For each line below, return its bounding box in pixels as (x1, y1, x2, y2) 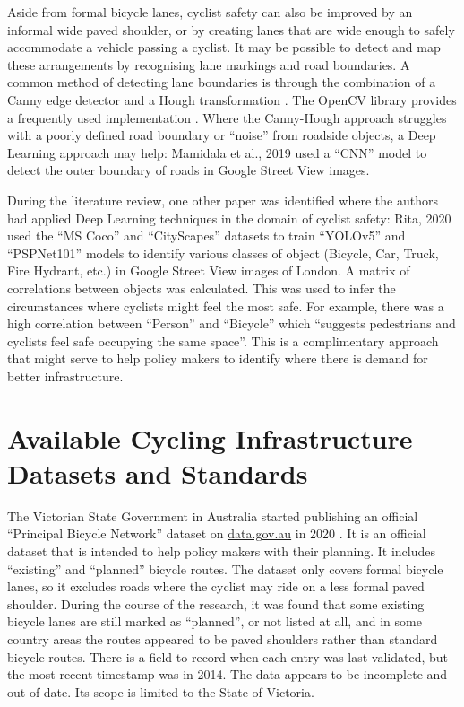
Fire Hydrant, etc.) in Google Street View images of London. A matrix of (7, 261, 410, 280)
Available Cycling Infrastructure (7, 419, 413, 456)
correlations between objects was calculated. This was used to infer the (7, 278, 396, 297)
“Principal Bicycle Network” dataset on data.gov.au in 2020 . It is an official (7, 524, 426, 543)
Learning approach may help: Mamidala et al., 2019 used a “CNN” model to (7, 143, 427, 161)
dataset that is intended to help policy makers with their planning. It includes (7, 541, 435, 560)
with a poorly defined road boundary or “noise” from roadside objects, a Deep (7, 126, 436, 144)
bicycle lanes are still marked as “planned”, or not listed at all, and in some (7, 612, 422, 631)
